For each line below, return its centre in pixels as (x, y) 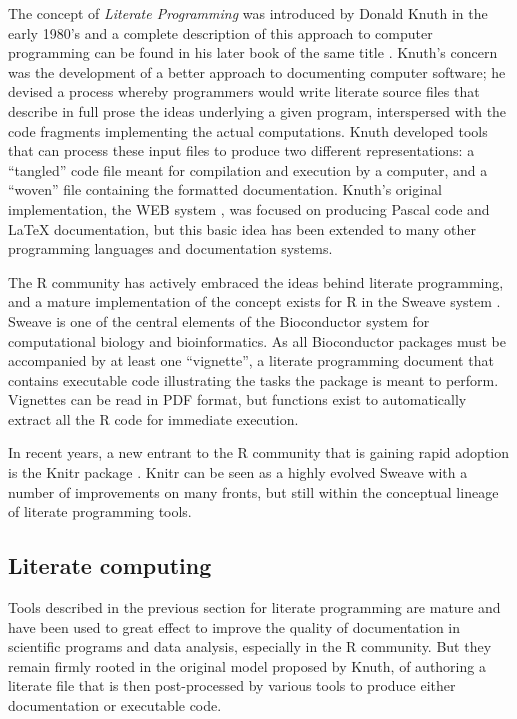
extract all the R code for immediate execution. (153, 418)
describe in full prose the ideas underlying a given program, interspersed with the (257, 110)
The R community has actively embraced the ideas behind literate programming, (256, 281)
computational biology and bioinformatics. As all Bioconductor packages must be (257, 340)
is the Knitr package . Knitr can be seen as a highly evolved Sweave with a (238, 472)
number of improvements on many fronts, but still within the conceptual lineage (253, 491)
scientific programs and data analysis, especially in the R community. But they (250, 646)
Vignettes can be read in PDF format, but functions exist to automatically (237, 399)
